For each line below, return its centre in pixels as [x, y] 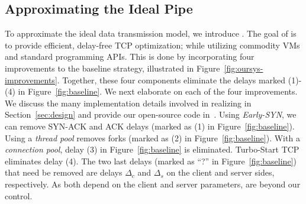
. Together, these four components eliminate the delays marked [171, 80]
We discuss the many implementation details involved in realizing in [128, 103]
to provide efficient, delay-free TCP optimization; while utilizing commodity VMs [152, 45]
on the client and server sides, [220, 172]
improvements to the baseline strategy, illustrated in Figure [112, 68]
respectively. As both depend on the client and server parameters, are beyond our [153, 184]
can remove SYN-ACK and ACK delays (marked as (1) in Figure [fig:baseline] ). [150, 126]
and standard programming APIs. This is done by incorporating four [130, 56]
